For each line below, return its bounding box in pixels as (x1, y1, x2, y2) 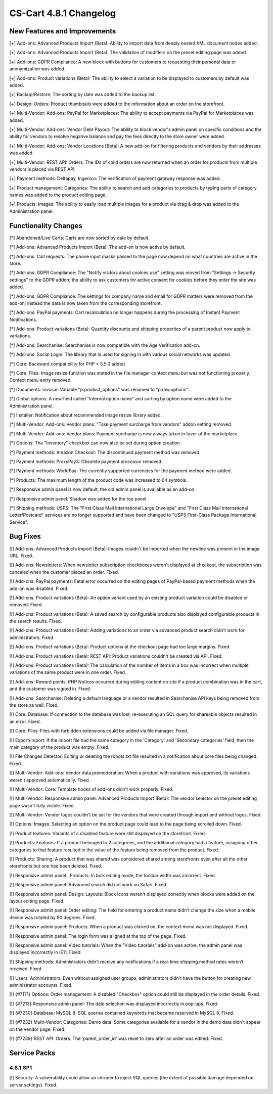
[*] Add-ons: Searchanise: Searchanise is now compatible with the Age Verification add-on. (9, 342, 201, 348)
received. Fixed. (9, 966, 43, 972)
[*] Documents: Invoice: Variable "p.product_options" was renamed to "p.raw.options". (9, 386, 190, 392)
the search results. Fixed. (9, 618, 62, 624)
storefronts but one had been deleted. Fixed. (9, 863, 103, 869)
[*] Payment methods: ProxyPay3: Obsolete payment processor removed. (9, 458, 163, 465)
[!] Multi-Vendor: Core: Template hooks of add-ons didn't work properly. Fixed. (9, 786, 174, 792)
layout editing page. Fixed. (9, 898, 65, 904)
